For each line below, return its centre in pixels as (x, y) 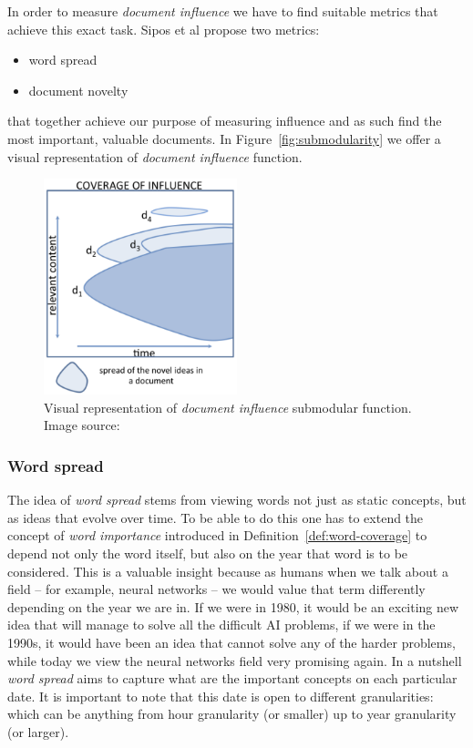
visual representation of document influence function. (155, 156)
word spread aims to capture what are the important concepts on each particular (232, 678)
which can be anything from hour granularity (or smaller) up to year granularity (232, 714)
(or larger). (38, 731)
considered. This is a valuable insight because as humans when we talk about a (228, 571)
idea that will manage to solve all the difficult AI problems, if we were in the (221, 625)
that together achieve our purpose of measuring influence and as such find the (225, 121)
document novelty (78, 90)
